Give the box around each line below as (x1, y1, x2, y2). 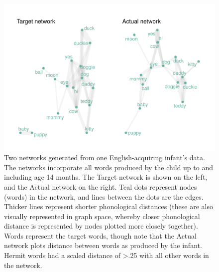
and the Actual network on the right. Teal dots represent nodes (4, 181, 197, 192)
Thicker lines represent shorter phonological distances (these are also (4, 201, 213, 212)
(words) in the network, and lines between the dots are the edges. (4, 191, 204, 202)
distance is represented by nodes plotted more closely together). (4, 221, 198, 231)
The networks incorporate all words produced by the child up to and (4, 162, 213, 172)
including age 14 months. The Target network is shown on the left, (4, 172, 208, 182)
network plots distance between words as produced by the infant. (4, 240, 202, 251)
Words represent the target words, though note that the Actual (4, 230, 197, 241)
